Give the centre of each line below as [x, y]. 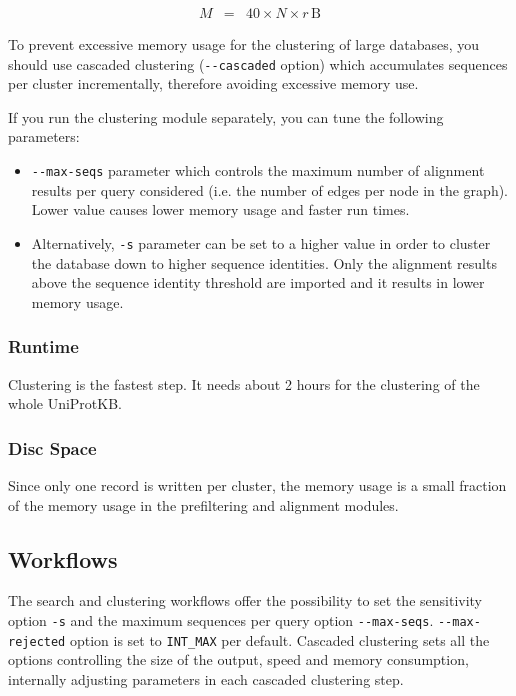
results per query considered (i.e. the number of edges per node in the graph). [270, 189]
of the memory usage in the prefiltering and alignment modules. [203, 504]
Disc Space [52, 447]
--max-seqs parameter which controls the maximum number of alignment [258, 170]
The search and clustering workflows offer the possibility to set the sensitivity [245, 600]
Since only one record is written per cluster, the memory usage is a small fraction [257, 484]
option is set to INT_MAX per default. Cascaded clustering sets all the [279, 639]
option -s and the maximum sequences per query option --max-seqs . [221, 619]
